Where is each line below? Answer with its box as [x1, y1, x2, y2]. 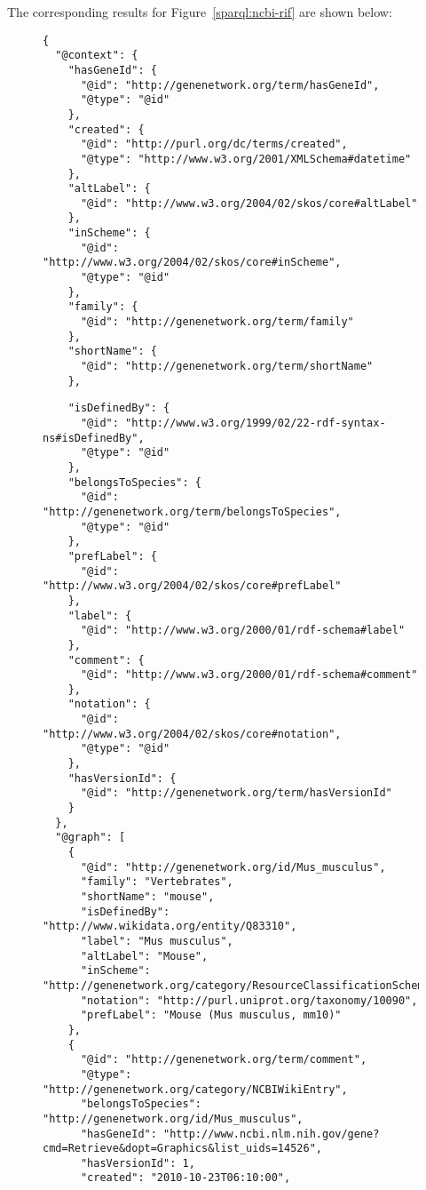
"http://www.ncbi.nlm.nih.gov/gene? [163, 1127, 380, 1140]
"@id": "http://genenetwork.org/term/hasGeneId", [80, 78, 380, 92]
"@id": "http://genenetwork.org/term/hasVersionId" [80, 787, 392, 800]
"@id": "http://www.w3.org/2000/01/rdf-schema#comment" [80, 668, 418, 682]
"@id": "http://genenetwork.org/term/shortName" [80, 360, 374, 373]
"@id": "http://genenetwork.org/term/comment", [80, 1053, 367, 1066]
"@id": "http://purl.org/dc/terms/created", [80, 138, 348, 151]
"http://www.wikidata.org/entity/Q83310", [43, 920, 297, 933]
